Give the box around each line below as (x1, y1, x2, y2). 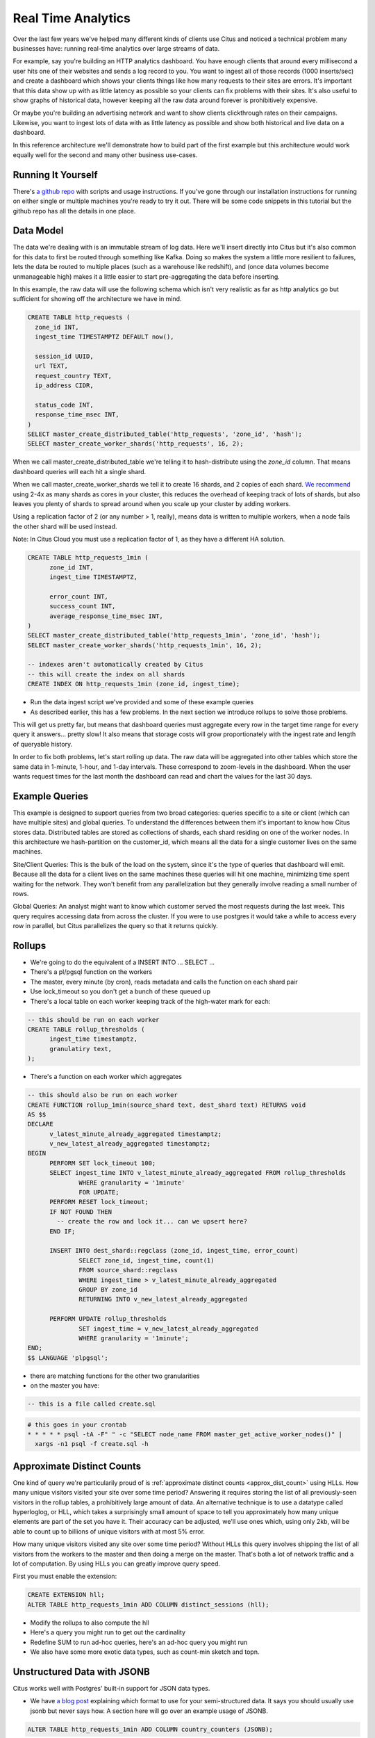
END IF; (49, 1227, 76, 1235)
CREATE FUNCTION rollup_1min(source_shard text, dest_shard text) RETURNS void (27, 1101, 306, 1109)
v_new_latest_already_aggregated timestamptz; (49, 1140, 211, 1148)
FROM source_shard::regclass (78, 1266, 178, 1274)
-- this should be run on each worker (27, 1016, 160, 1023)
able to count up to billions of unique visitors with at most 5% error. (12, 1527, 205, 1536)
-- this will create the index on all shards (27, 670, 185, 678)
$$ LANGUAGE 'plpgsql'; (27, 1354, 109, 1362)
